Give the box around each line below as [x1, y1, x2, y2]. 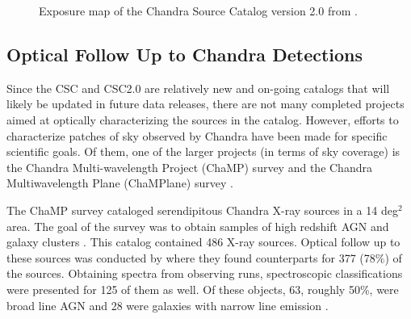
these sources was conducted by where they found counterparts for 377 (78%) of [6, 249, 402, 266]
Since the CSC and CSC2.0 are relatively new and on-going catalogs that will [6, 79, 390, 96]
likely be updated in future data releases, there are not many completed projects [6, 95, 405, 112]
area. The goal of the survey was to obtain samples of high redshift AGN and [6, 217, 389, 234]
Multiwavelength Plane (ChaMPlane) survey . [6, 174, 233, 191]
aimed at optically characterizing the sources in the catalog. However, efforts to [6, 111, 399, 128]
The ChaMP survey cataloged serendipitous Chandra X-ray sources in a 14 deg [6, 201, 398, 218]
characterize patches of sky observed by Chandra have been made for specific [6, 127, 388, 144]
